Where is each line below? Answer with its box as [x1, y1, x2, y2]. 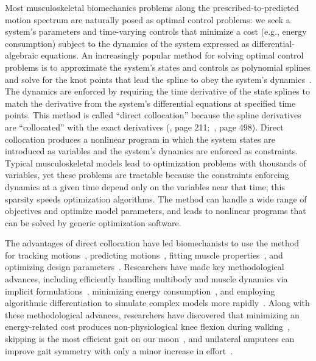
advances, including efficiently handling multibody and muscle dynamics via [5, 273, 288, 285]
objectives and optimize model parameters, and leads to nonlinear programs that [5, 204, 306, 217]
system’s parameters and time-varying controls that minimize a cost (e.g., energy [5, 25, 307, 38]
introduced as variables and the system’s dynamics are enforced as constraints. [5, 145, 298, 157]
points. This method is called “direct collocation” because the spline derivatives [5, 109, 301, 121]
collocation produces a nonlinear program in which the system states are [5, 132, 275, 145]
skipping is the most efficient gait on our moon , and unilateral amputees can [5, 332, 295, 345]
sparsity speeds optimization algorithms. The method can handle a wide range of [5, 192, 307, 205]
